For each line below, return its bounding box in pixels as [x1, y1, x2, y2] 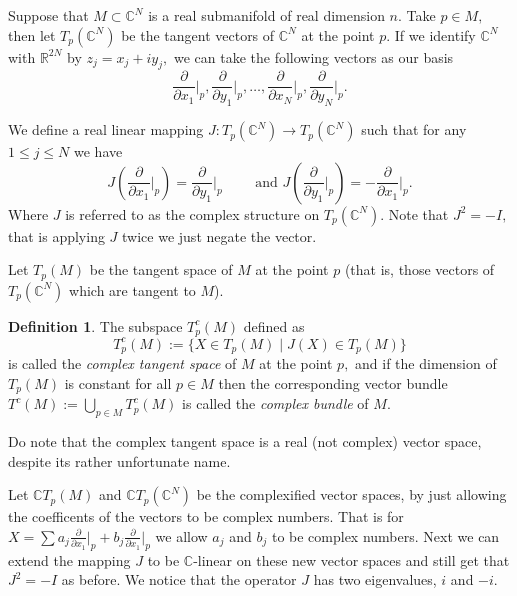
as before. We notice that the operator [61, 569, 297, 590]
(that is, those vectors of [344, 259, 495, 280]
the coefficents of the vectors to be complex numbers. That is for [8, 506, 404, 527]
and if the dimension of [355, 353, 497, 374]
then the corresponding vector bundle [218, 372, 448, 393]
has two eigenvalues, [313, 569, 437, 590]
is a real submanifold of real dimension [148, 5, 385, 25]
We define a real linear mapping [8, 119, 204, 140]
